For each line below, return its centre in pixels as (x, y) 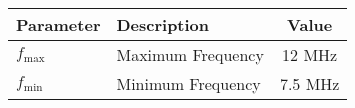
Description (163, 24)
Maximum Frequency (190, 54)
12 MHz (310, 54)
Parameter (58, 24)
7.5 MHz (309, 83)
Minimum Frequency (188, 83)
